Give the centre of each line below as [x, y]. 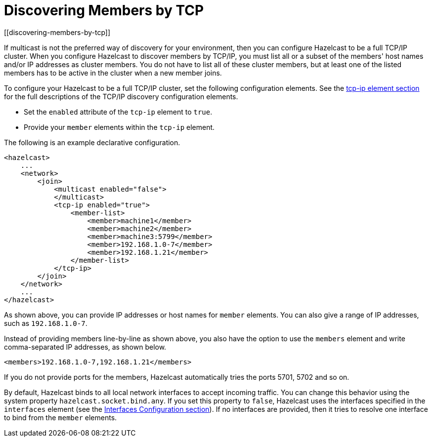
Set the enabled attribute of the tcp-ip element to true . [118, 112]
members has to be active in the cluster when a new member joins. [113, 73]
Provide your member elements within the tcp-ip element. [119, 127]
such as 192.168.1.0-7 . [46, 323]
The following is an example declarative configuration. [92, 142]
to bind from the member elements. [61, 417]
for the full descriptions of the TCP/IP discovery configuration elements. [121, 96]
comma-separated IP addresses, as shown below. [85, 347]
